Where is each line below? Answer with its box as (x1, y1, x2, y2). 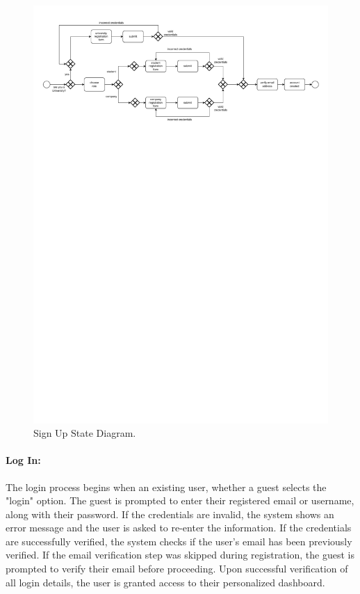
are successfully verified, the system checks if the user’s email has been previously (6, 533, 352, 548)
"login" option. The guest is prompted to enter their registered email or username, (6, 493, 354, 508)
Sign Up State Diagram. (33, 426, 136, 440)
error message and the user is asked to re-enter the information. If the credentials (6, 520, 352, 535)
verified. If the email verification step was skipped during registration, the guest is (6, 547, 354, 562)
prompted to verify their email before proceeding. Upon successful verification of (6, 561, 348, 576)
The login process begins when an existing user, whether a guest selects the (6, 479, 327, 494)
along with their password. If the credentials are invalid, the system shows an (6, 506, 334, 521)
